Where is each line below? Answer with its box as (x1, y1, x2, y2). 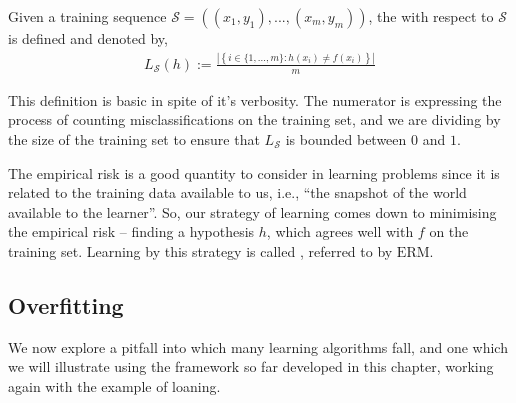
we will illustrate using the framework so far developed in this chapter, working (8, 356, 494, 377)
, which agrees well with (266, 221, 414, 242)
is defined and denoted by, (8, 28, 168, 48)
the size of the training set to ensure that (8, 128, 260, 149)
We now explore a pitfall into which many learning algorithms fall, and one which (8, 336, 508, 357)
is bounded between (285, 128, 407, 149)
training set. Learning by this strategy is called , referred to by (8, 240, 393, 261)
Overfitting (8, 289, 124, 320)
